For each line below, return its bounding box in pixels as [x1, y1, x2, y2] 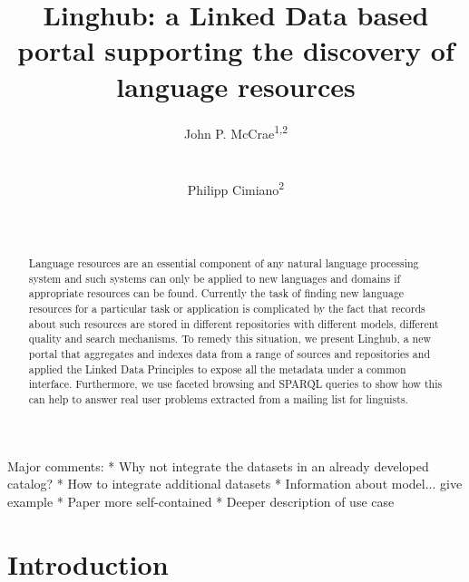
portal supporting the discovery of [17, 32, 454, 69]
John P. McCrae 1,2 [183, 121, 288, 142]
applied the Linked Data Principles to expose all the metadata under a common [28, 361, 406, 376]
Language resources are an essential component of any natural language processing [28, 256, 419, 271]
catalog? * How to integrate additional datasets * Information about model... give [7, 474, 463, 493]
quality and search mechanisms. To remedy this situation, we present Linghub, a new [28, 331, 432, 346]
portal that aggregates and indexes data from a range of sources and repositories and [28, 346, 431, 362]
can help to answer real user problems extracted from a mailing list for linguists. [28, 392, 408, 407]
